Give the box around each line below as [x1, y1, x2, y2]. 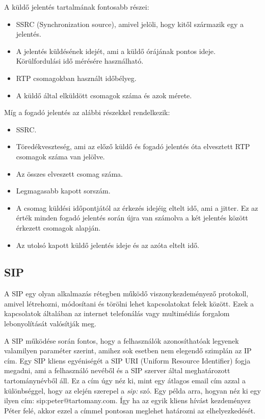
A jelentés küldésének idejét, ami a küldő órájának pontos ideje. [16, 45, 216, 56]
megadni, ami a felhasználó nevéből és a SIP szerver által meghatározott [4, 365, 230, 376]
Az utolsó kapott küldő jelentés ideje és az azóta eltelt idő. [16, 239, 199, 250]
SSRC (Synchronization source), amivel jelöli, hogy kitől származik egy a [16, 18, 244, 29]
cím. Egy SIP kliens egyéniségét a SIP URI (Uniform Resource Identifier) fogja [4, 355, 251, 366]
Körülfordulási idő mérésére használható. [16, 55, 144, 66]
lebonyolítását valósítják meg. [4, 318, 96, 329]
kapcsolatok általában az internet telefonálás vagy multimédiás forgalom [4, 308, 230, 319]
